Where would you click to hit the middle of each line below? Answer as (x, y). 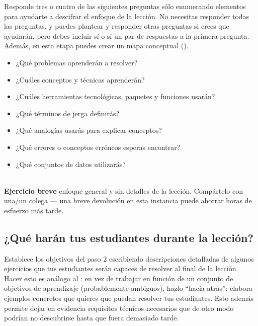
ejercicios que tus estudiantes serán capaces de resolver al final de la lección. (121, 268)
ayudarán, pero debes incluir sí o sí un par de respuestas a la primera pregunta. (127, 35)
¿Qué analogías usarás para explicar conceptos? (89, 130)
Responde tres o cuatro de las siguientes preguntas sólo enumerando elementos (125, 6)
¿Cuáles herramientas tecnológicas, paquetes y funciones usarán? (115, 96)
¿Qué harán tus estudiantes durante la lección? (129, 237)
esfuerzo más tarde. (34, 210)
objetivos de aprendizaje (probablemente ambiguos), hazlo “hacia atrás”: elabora (128, 288)
